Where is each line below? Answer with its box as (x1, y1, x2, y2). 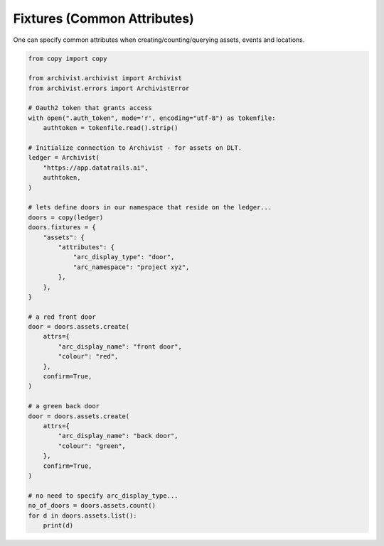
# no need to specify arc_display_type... (28, 491, 178, 500)
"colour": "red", (58, 352, 119, 361)
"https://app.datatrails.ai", (43, 163, 149, 172)
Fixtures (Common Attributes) (13, 11, 195, 26)
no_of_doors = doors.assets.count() (28, 501, 156, 510)
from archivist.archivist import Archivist (28, 75, 183, 82)
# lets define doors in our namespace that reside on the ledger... (28, 203, 272, 212)
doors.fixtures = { (28, 224, 96, 231)
